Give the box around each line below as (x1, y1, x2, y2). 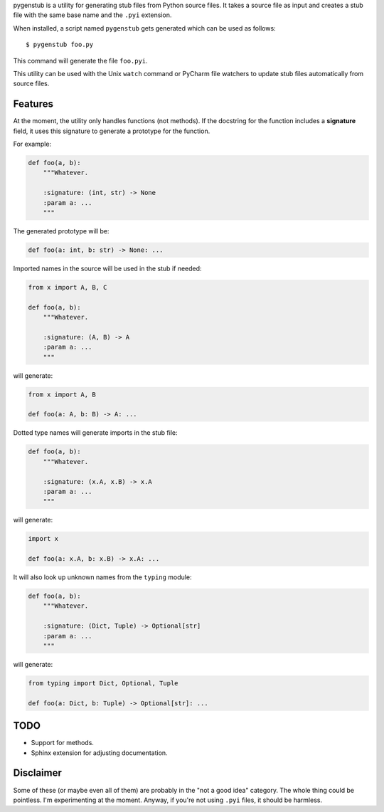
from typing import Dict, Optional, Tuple (28, 679, 178, 687)
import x (28, 534, 59, 543)
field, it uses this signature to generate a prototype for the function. (13, 127, 210, 135)
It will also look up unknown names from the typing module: (13, 573, 192, 581)
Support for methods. (31, 739, 94, 747)
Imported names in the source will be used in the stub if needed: (13, 264, 202, 273)
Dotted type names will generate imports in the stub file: (13, 428, 178, 437)
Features (13, 98, 53, 110)
